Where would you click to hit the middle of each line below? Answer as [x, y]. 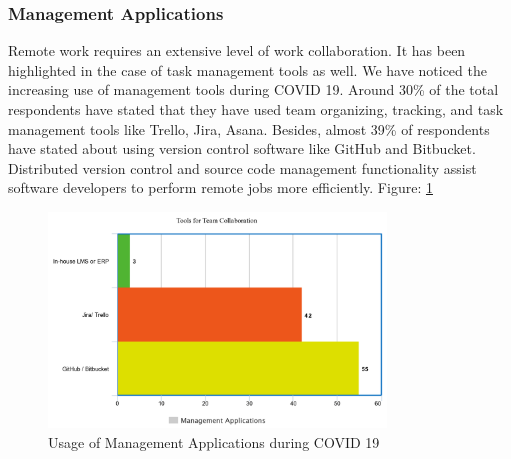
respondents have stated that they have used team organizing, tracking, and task [256, 109]
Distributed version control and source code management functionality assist [242, 167]
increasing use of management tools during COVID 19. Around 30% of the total [253, 89]
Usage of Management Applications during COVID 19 [214, 441]
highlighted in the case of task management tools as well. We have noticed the [247, 69]
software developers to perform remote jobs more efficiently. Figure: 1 [220, 187]
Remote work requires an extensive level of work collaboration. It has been [237, 50]
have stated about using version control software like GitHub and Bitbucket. [242, 148]
